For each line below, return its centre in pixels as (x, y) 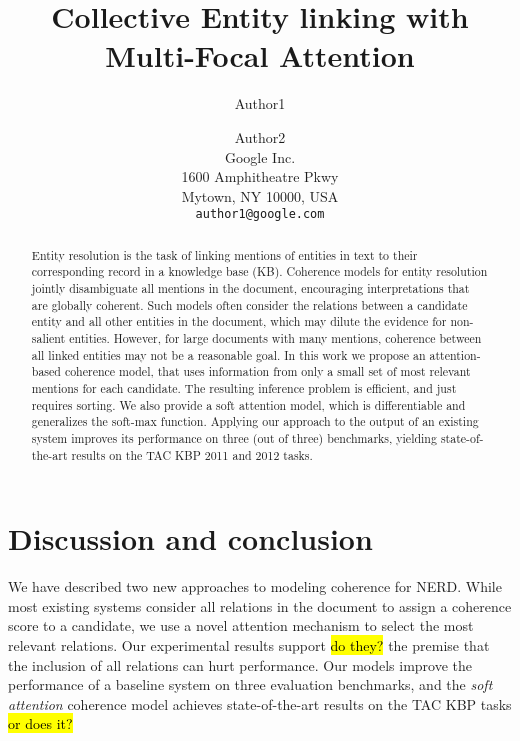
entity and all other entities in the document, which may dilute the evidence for (239, 321)
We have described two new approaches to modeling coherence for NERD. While (255, 586)
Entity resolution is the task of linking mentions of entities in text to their (224, 254)
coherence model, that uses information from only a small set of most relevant (267, 371)
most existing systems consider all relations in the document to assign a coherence (260, 605)
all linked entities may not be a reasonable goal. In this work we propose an (228, 354)
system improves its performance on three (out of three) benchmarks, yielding (234, 437)
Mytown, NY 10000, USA (260, 195)
